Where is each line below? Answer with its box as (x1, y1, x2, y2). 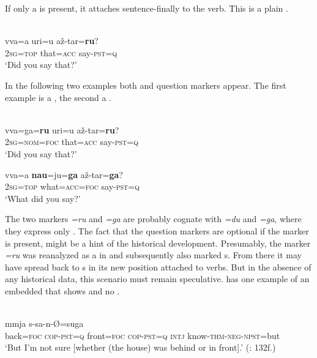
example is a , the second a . (5, 91, 111, 103)
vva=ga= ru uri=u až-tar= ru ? (5, 123, 119, 136)
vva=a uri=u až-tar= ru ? (5, 34, 99, 47)
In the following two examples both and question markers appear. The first (5, 78, 286, 91)
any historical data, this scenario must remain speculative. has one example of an (5, 272, 310, 285)
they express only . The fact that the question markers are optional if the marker (5, 224, 309, 237)
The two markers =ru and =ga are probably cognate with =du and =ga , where (5, 212, 302, 225)
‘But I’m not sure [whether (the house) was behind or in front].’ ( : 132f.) (5, 341, 276, 354)
